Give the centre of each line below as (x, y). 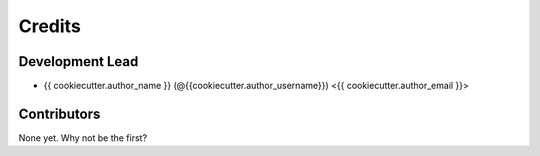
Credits (50, 26)
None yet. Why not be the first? (83, 137)
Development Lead (78, 61)
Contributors (59, 113)
